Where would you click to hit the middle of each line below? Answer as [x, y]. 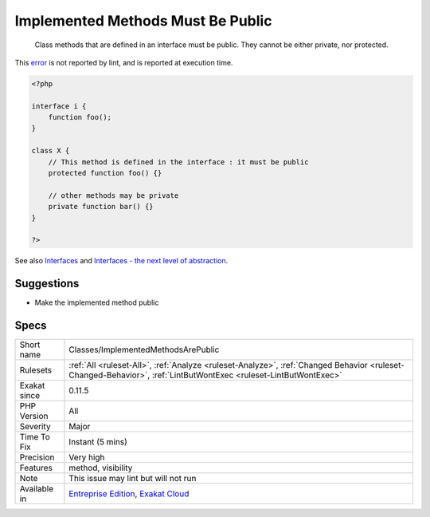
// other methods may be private [113, 195]
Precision [37, 457]
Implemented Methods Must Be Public [143, 21]
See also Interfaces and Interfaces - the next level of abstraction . [121, 261]
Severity [35, 427]
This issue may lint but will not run [133, 479]
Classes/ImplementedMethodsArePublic [144, 349]
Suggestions [47, 284]
